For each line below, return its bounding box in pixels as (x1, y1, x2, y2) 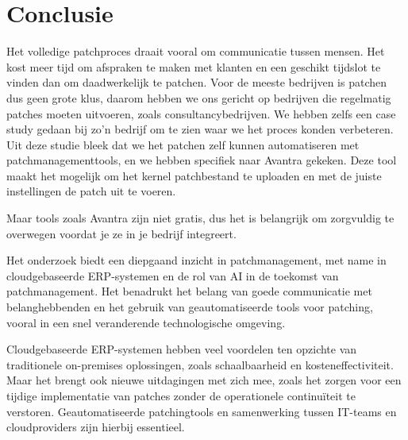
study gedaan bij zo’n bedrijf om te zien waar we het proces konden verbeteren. (6, 121, 394, 137)
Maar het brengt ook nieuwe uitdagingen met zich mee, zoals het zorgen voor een (6, 372, 402, 388)
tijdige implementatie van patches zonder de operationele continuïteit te (6, 388, 356, 403)
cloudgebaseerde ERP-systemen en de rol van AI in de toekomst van (6, 267, 339, 284)
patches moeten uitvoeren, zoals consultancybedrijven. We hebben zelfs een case (6, 105, 396, 122)
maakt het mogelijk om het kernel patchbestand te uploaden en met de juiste (6, 167, 382, 183)
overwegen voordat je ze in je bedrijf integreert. (6, 225, 237, 241)
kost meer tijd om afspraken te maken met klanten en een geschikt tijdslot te (6, 58, 381, 75)
